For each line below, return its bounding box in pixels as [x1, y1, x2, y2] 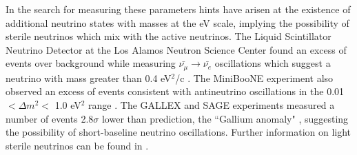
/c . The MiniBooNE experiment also [175, 70, 334, 85]
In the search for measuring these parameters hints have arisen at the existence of [6, 2, 351, 16]
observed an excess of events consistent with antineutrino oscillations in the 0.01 [6, 84, 345, 99]
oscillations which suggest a [214, 56, 331, 70]
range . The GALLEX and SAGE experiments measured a [88, 98, 335, 112]
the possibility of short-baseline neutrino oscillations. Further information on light [6, 125, 351, 139]
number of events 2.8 [6, 111, 94, 125]
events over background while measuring [6, 56, 176, 70]
